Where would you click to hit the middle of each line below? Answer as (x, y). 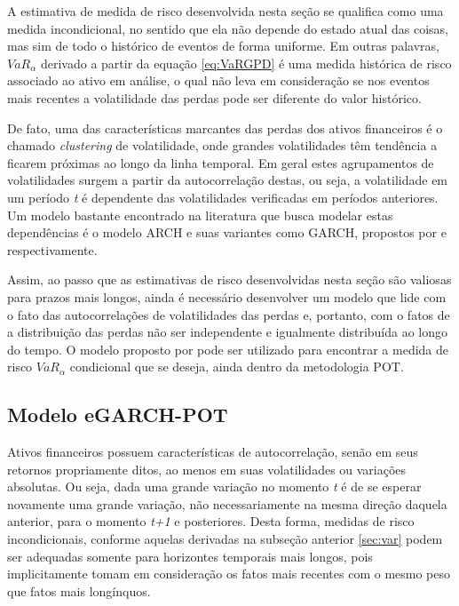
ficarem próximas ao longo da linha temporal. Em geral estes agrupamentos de (221, 162)
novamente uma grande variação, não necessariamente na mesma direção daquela (227, 503)
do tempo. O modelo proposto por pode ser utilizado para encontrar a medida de (228, 349)
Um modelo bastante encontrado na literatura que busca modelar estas (200, 215)
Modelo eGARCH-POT (118, 415)
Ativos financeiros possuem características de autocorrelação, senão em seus (213, 452)
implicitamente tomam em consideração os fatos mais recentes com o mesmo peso (229, 574)
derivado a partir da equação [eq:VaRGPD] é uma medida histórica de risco (246, 63)
